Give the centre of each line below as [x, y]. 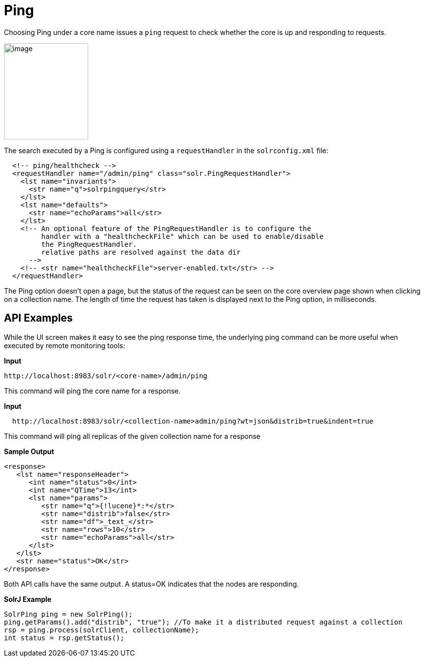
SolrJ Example [28, 599]
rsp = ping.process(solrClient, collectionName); [102, 630]
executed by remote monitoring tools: [65, 345]
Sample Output [29, 451]
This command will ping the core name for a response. [92, 391]
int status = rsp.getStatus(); [64, 638]
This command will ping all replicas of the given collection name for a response [132, 436]
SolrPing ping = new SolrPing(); [68, 614]
